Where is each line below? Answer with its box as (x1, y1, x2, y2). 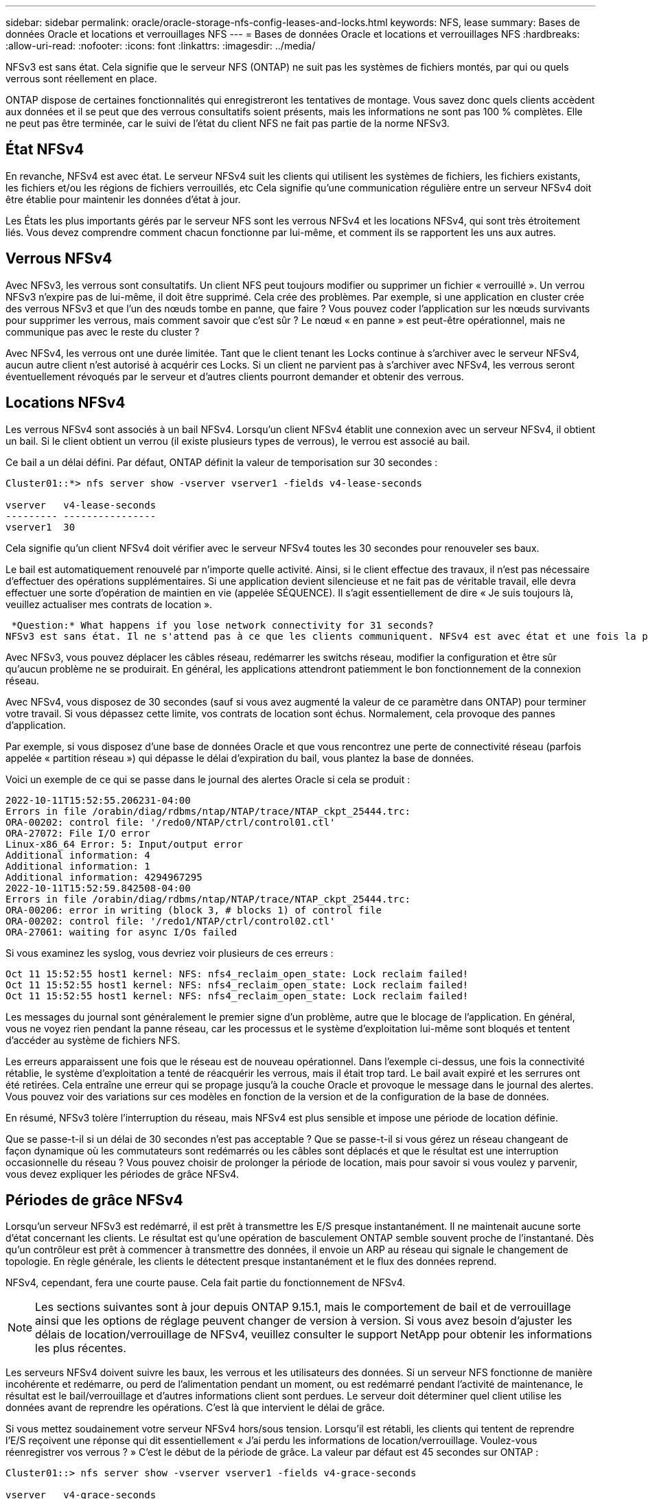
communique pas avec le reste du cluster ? (5, 325, 200, 338)
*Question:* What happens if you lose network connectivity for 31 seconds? (11, 619, 434, 631)
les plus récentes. (35, 1341, 126, 1356)
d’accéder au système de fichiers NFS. (5, 1034, 181, 1046)
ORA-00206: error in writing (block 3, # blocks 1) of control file (5, 904, 382, 916)
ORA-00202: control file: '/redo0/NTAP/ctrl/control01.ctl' (5, 816, 336, 828)
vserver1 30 (5, 521, 76, 533)
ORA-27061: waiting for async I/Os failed (5, 926, 238, 938)
